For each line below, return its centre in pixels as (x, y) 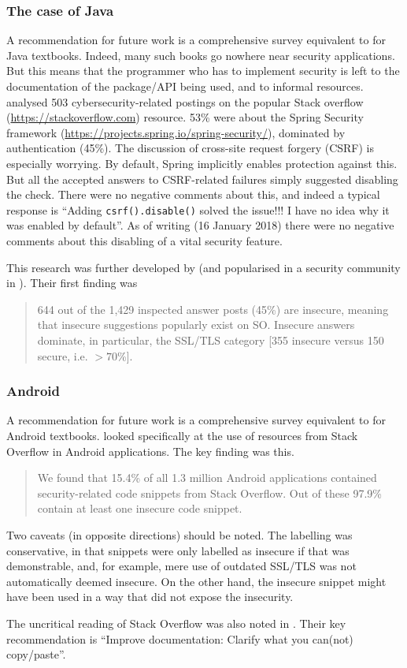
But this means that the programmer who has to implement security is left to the (203, 71)
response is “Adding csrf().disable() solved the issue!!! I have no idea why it (198, 209)
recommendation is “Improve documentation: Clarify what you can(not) (180, 638)
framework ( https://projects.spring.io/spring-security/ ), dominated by (176, 132)
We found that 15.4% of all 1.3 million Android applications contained (207, 478)
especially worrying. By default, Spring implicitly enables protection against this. (202, 163)
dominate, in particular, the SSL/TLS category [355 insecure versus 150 (211, 340)
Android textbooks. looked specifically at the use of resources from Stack (182, 435)
